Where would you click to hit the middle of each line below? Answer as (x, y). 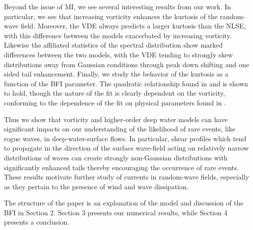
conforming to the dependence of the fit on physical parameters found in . (115, 102)
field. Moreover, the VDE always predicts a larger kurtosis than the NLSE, (133, 26)
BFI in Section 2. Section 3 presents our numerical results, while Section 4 (116, 212)
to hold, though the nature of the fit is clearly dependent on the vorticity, (115, 93)
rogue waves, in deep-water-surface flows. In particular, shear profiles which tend (125, 138)
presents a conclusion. (37, 222)
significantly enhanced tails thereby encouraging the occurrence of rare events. (122, 167)
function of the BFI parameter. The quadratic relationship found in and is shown (126, 83)
